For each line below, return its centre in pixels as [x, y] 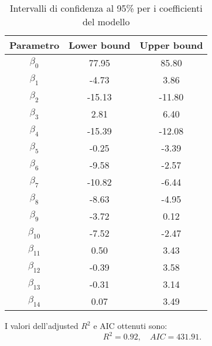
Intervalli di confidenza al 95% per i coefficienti [106, 8]
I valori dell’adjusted [42, 325]
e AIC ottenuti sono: [130, 325]
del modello [106, 21]
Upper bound [171, 45]
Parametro [35, 45]
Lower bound [100, 45]
